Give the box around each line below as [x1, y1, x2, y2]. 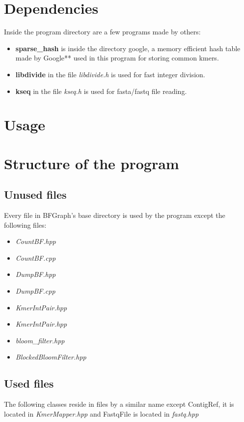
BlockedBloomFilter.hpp [15, 352, 86, 362]
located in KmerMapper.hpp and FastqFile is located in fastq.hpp [4, 408, 199, 419]
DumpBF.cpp [15, 286, 55, 296]
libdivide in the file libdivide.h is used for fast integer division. [15, 69, 205, 79]
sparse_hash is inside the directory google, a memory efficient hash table [15, 43, 241, 53]
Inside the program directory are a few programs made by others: [4, 27, 201, 37]
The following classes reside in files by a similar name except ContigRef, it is [4, 399, 234, 409]
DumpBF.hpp [15, 269, 56, 279]
